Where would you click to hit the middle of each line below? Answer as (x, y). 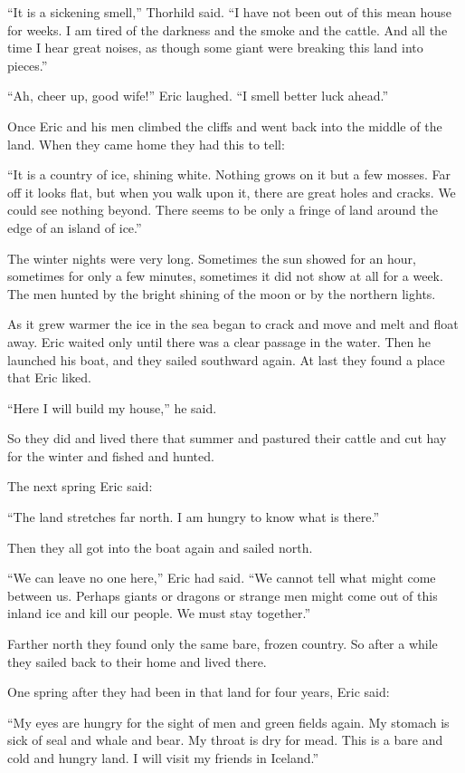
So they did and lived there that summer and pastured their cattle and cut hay (227, 438)
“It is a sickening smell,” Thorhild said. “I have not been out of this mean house (229, 12)
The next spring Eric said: (80, 486)
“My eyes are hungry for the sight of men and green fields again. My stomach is (228, 722)
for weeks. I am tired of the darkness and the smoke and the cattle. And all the (228, 29)
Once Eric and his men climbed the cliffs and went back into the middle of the (225, 126)
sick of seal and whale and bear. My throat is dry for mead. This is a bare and (225, 740)
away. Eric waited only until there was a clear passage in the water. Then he (219, 341)
